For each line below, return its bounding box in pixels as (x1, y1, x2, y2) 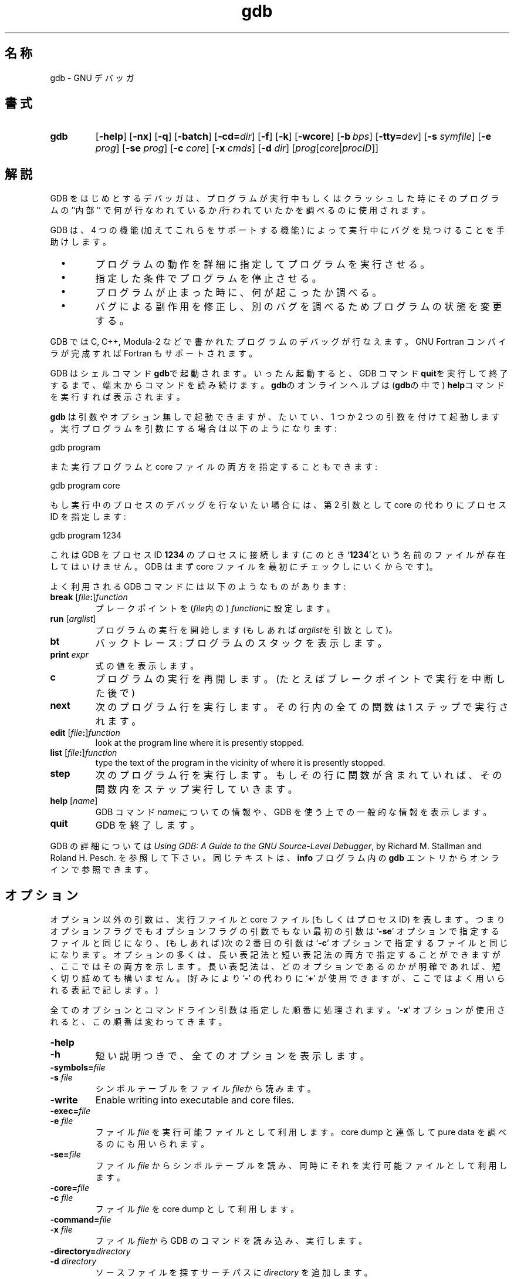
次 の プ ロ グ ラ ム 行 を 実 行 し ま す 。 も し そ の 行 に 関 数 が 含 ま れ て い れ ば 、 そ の (95, 769, 502, 782)
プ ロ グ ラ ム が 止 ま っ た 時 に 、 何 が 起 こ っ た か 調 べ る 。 (95, 287, 382, 299)
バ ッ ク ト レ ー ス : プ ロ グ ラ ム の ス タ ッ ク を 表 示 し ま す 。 (95, 637, 387, 649)
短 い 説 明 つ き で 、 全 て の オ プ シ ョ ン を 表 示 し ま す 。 (95, 1050, 370, 1062)
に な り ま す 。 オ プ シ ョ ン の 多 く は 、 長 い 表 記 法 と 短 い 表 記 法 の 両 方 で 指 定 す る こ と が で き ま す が (50, 950, 501, 960)
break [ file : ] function (50, 592, 128, 603)
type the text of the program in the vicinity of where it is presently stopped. (95, 758, 386, 768)
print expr (50, 649, 89, 660)
